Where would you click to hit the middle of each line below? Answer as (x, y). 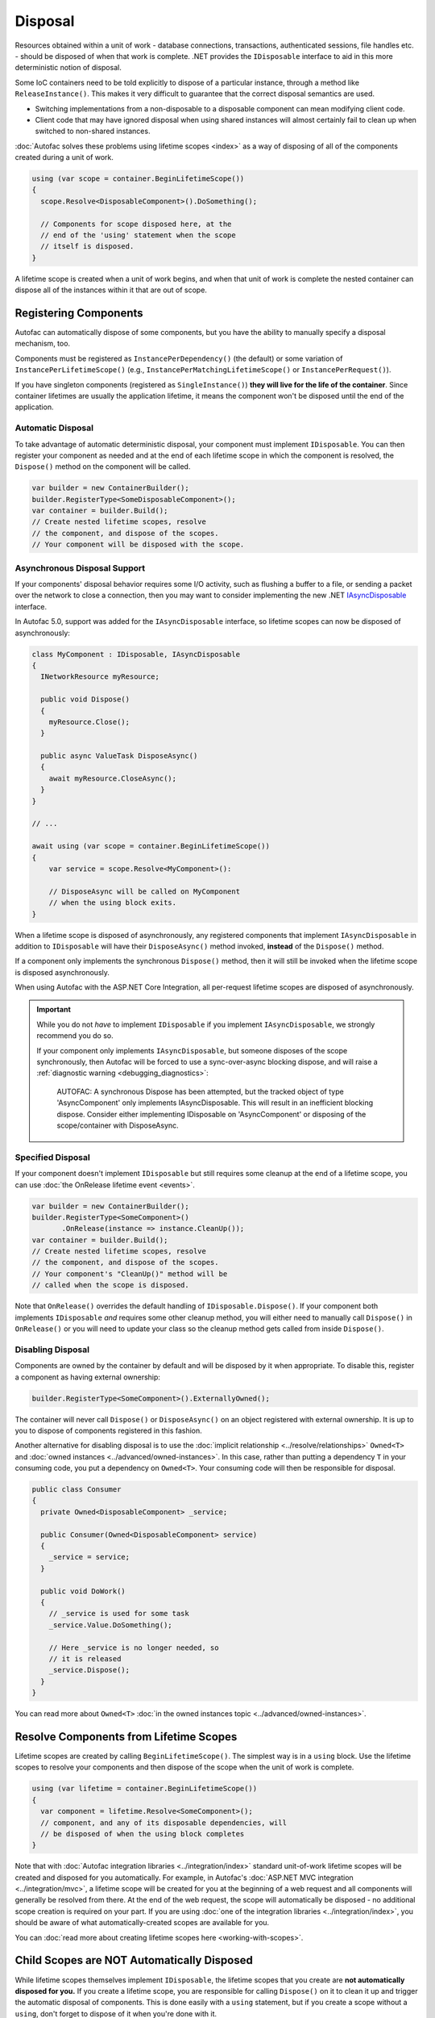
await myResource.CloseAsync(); (113, 778)
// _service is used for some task (119, 1614)
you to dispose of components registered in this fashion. (109, 1430)
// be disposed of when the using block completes (143, 1834)
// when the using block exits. (113, 903)
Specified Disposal (52, 1157)
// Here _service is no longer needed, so (134, 1647)
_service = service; (89, 1557)
